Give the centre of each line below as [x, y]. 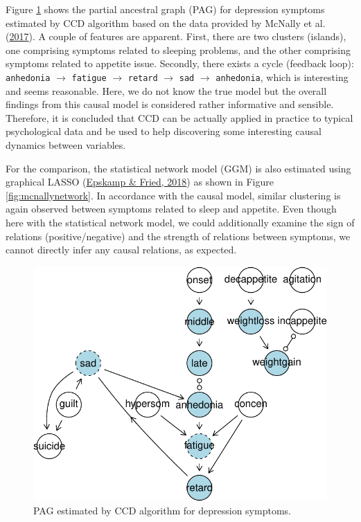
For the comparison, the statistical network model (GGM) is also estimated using [178, 168]
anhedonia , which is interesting [282, 76]
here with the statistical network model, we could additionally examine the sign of [180, 222]
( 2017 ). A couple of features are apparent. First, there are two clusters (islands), [176, 36]
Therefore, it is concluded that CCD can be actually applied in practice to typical [179, 117]
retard [143, 78]
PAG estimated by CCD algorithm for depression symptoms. [162, 511]
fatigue [89, 78]
